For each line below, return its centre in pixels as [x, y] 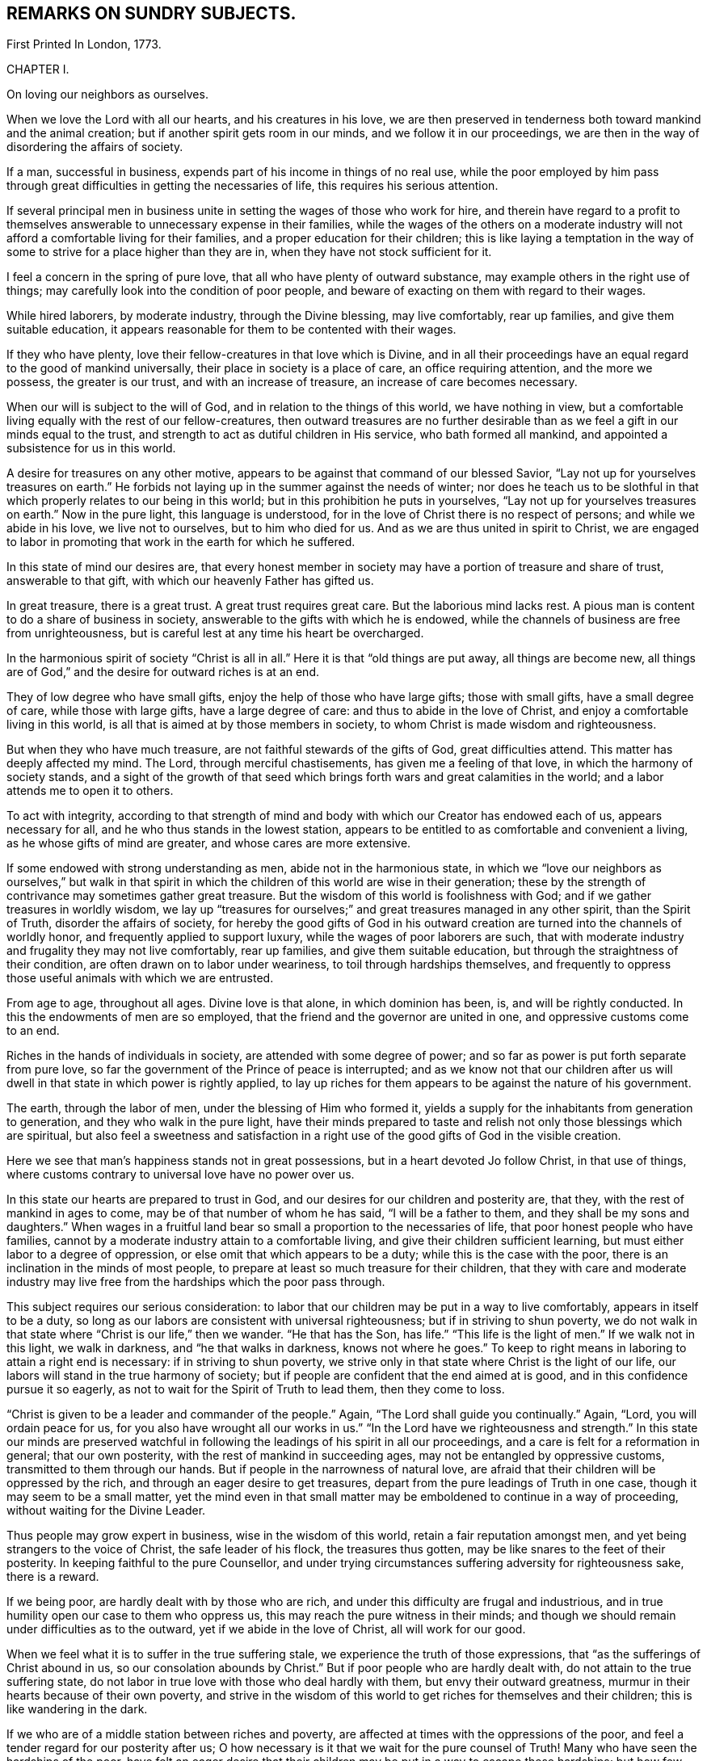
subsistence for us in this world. [91, 448]
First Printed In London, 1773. [84, 44]
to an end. [33, 1031]
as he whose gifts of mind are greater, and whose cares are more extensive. [209, 843]
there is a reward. [53, 1577]
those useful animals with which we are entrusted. [140, 978]
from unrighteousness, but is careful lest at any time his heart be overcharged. [215, 633]
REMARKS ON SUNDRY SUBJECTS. [151, 13]
